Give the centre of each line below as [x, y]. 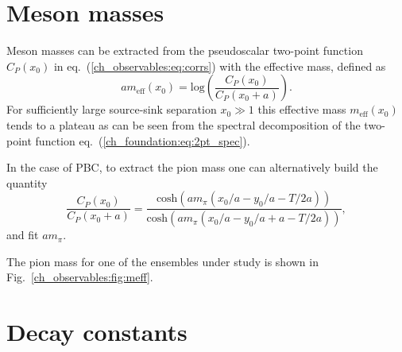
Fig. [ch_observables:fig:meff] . [80, 277]
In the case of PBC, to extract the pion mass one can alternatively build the [192, 167]
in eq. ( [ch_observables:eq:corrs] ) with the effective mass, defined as [220, 66]
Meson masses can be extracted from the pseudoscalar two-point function [185, 50]
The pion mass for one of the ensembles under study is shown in [162, 261]
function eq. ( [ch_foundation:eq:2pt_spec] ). [143, 140]
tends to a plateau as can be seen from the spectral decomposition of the [184, 124]
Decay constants [97, 332]
